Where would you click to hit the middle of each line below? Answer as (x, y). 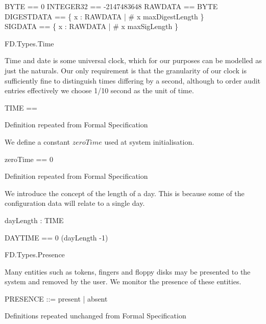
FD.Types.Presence (35, 254)
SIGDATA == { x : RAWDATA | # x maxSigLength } (91, 26)
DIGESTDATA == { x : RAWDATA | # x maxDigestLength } (104, 16)
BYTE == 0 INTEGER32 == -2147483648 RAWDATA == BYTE (111, 6)
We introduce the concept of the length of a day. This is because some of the (125, 193)
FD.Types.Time (29, 43)
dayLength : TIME (34, 220)
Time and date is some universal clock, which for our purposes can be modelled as (133, 60)
